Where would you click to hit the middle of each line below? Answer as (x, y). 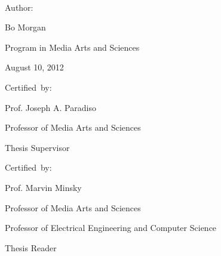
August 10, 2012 (34, 67)
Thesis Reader (31, 247)
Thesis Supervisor (37, 147)
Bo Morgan (25, 27)
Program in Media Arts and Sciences (72, 47)
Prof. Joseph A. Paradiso (50, 107)
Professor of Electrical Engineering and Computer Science (111, 228)
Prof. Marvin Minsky (43, 187)
